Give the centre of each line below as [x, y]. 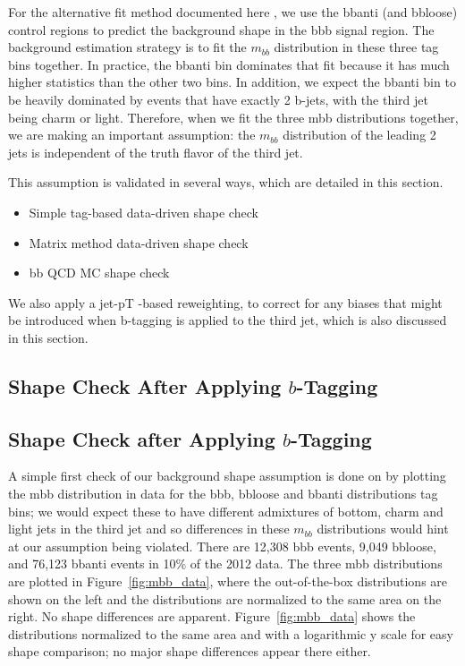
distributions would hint [383, 529]
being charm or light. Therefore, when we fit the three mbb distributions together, [233, 117]
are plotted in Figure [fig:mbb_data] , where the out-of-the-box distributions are [228, 581]
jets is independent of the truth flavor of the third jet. [156, 152]
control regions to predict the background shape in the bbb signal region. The [221, 29]
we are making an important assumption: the [132, 135]
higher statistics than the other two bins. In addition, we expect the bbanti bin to [232, 82]
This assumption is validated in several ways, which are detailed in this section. [226, 182]
